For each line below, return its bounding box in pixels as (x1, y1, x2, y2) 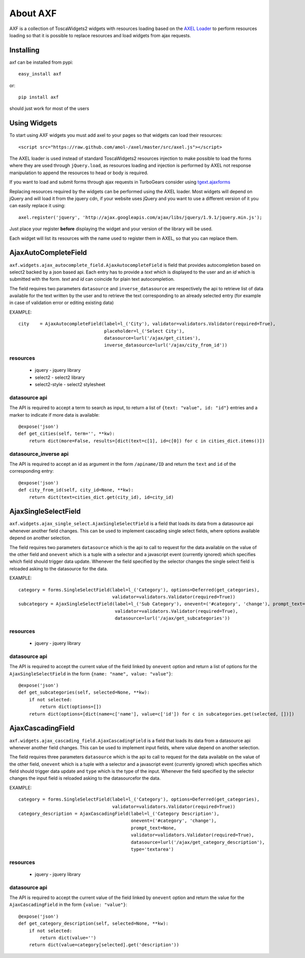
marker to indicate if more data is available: (9, 412, 100, 418)
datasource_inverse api (9, 450, 69, 457)
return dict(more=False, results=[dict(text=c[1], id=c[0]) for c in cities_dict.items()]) (28, 438, 265, 444)
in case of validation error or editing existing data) (9, 299, 114, 306)
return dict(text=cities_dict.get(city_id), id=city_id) (28, 494, 174, 500)
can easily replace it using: (9, 203, 66, 209)
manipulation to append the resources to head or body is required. (9, 170, 148, 176)
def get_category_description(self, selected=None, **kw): (18, 921, 169, 926)
